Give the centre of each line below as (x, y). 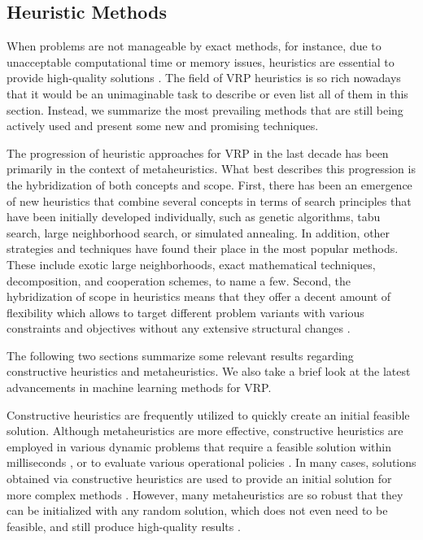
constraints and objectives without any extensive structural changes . (179, 328)
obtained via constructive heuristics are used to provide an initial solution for (199, 479)
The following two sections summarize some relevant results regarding (180, 355)
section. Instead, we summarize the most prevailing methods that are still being (205, 109)
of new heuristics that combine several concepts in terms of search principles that (209, 200)
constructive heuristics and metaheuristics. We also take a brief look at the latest (209, 371)
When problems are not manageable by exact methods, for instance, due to (194, 46)
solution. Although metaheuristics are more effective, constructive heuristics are (205, 431)
